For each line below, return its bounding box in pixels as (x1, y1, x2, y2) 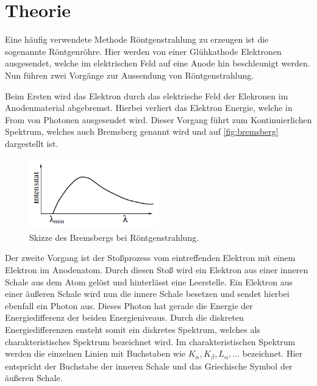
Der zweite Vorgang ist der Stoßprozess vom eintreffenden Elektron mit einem (5, 251, 296, 264)
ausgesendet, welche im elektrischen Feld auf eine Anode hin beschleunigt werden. (5, 57, 310, 70)
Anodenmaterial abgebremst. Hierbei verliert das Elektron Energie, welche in (5, 101, 293, 114)
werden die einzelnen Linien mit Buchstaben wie (5, 347, 186, 360)
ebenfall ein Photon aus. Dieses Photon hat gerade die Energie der (5, 299, 253, 312)
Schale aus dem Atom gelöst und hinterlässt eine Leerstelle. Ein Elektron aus (5, 275, 293, 288)
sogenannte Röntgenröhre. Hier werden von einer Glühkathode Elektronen (5, 45, 282, 57)
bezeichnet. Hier (242, 347, 303, 360)
